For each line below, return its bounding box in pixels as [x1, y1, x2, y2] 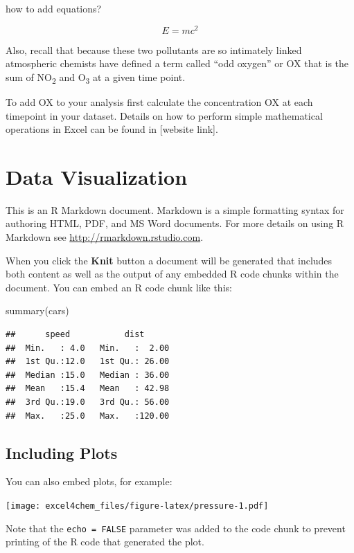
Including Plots [6, 442, 118, 463]
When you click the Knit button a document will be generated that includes [6, 253, 333, 267]
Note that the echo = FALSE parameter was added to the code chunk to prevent [6, 520, 346, 535]
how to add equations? [6, 1, 102, 15]
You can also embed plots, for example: [6, 474, 172, 489]
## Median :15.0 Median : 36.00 [6, 370, 170, 380]
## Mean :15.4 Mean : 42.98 [6, 383, 170, 394]
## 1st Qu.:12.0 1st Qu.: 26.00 [6, 356, 170, 367]
